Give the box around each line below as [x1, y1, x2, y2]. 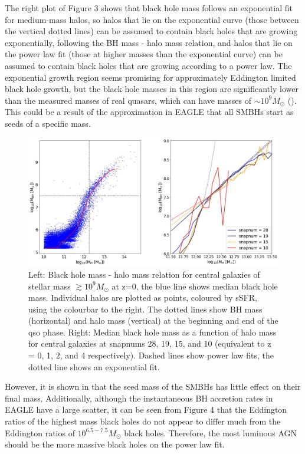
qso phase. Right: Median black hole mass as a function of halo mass [28, 325, 277, 338]
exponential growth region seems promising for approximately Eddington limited [5, 71, 296, 83]
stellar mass [28, 279, 71, 292]
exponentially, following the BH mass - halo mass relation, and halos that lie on [5, 36, 293, 48]
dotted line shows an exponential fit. [28, 360, 160, 373]
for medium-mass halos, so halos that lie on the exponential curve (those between [5, 13, 299, 25]
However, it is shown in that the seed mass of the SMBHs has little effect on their [5, 380, 301, 393]
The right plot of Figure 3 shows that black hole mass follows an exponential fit [5, 2, 293, 14]
